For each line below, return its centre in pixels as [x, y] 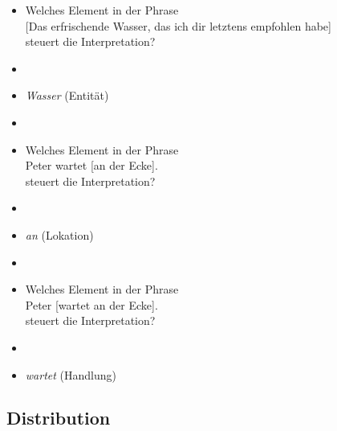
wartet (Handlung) [71, 374]
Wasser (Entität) [67, 95]
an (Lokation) [59, 234]
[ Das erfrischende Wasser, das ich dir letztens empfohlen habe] [178, 25]
